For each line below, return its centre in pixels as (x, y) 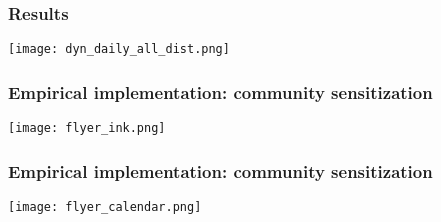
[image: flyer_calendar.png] (105, 206)
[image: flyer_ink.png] (87, 128)
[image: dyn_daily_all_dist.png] (119, 49)
